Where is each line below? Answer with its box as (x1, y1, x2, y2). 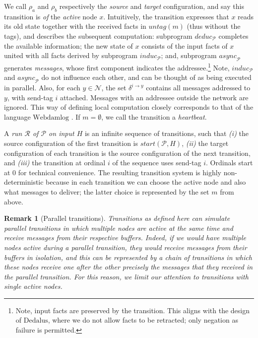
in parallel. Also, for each (4, 82, 80, 93)
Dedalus (23, 317, 48, 325)
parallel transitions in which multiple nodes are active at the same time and (4, 222, 233, 233)
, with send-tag (7, 92, 53, 102)
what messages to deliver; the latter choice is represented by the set (4, 186, 209, 197)
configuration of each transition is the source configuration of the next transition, (4, 147, 251, 158)
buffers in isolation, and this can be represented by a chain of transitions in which (4, 252, 252, 262)
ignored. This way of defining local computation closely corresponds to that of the (4, 102, 254, 112)
